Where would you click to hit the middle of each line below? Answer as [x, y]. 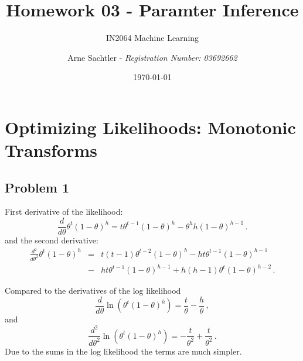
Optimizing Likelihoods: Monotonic [150, 127]
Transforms [51, 150]
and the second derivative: [52, 240]
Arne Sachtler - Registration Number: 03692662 [152, 57]
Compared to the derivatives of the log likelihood [93, 290]
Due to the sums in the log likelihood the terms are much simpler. [123, 351]
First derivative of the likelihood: [64, 212]
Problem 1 [37, 187]
